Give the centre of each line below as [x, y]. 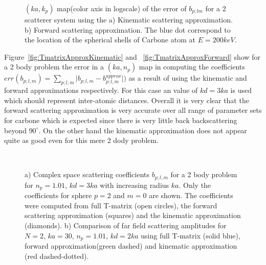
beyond [15, 130]
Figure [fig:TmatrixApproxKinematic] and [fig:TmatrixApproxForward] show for [132, 56]
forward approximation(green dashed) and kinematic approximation [131, 246]
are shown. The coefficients [191, 195]
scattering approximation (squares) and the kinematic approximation [133, 215]
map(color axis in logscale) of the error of [122, 8]
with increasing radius [135, 185]
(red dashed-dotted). [57, 256]
